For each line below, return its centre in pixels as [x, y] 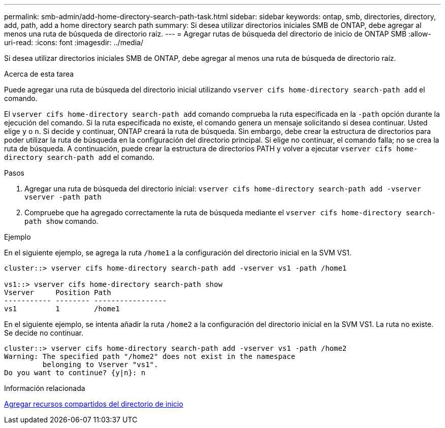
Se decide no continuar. [44, 333]
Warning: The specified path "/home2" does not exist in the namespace [150, 356]
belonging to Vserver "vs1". [100, 365]
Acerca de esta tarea [39, 74]
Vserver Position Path [58, 292]
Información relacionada [45, 388]
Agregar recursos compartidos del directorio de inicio [94, 404]
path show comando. [61, 221]
